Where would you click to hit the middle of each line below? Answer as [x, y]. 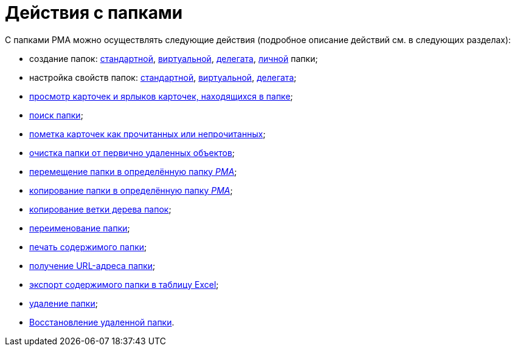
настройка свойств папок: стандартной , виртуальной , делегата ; [163, 77]
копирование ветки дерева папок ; [100, 209]
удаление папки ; [64, 303]
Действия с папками [94, 13]
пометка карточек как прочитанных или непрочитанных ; [147, 134]
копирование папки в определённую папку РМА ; [131, 190]
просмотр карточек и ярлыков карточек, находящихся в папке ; [161, 96]
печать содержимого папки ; [88, 247]
